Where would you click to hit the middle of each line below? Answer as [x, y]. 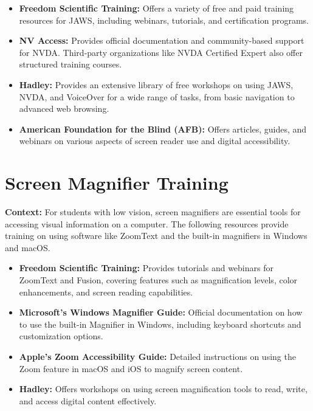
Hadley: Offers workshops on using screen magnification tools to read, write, [163, 389]
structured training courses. [71, 64]
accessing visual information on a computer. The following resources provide [147, 223]
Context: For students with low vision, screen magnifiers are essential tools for [153, 212]
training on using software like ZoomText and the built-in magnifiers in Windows [156, 236]
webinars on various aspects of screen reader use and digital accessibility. [155, 141]
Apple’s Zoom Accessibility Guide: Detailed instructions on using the [157, 356]
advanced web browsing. [64, 109]
